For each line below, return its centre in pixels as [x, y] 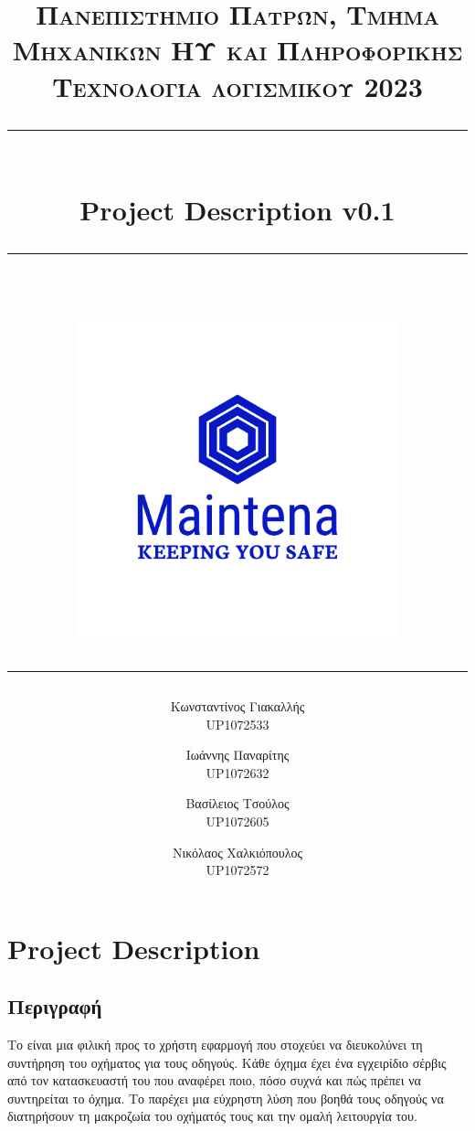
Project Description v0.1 [237, 209]
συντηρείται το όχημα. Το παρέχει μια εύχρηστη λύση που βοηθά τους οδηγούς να [226, 1098]
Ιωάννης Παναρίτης [237, 755]
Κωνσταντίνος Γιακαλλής [237, 705]
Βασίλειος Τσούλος [237, 803]
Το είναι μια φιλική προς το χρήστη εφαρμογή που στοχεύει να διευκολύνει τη [215, 1045]
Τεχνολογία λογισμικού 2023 [237, 85]
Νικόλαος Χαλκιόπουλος [237, 852]
